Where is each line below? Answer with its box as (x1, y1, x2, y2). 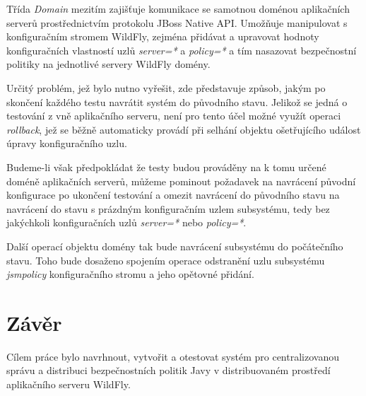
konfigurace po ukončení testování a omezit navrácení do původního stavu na (6, 187, 340, 202)
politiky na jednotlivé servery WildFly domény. (6, 57, 211, 71)
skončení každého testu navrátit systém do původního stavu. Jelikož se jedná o (6, 94, 348, 109)
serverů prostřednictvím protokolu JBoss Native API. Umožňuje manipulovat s (6, 15, 348, 30)
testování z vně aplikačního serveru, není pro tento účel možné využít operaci (6, 108, 341, 123)
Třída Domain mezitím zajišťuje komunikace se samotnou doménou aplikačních (6, 1, 350, 16)
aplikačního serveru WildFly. (6, 377, 131, 391)
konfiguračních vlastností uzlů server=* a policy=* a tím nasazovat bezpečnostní (6, 42, 357, 57)
